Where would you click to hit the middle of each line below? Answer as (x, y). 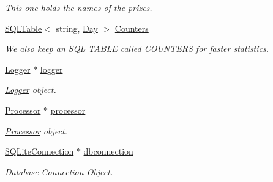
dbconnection (108, 151)
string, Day (77, 28)
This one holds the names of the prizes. (79, 7)
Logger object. (31, 89)
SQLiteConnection (39, 151)
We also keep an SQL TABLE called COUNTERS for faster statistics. (137, 49)
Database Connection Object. (59, 171)
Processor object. (36, 130)
